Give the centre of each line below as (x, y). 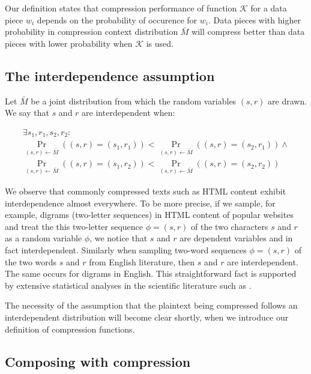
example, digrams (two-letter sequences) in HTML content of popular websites (149, 215)
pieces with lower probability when (69, 43)
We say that (27, 113)
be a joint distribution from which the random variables (134, 101)
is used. (160, 43)
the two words (31, 261)
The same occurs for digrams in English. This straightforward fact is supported (151, 273)
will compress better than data (248, 32)
